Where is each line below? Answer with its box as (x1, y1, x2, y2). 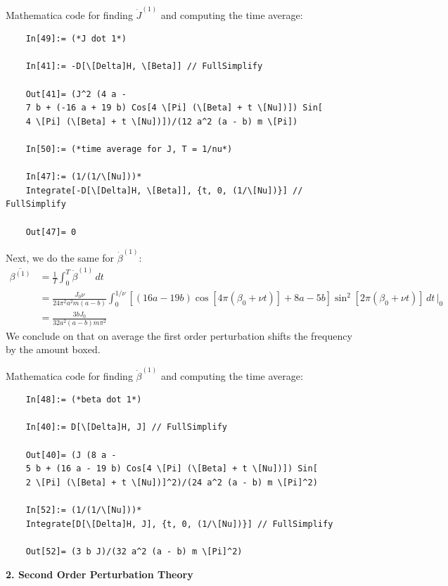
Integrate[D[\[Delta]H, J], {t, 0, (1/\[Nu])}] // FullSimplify (25, 518, 333, 529)
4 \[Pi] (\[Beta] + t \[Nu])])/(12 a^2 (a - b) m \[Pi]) (25, 116, 298, 127)
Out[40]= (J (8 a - (25, 450, 117, 460)
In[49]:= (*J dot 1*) (25, 34, 127, 44)
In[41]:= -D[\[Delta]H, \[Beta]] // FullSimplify (25, 61, 263, 72)
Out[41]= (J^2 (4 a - (25, 89, 127, 99)
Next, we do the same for (6, 250, 115, 265)
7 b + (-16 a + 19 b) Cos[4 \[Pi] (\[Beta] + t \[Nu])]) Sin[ (25, 103, 324, 113)
